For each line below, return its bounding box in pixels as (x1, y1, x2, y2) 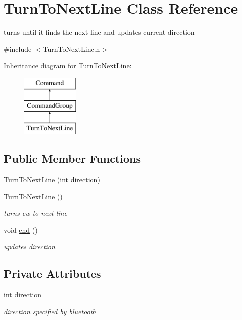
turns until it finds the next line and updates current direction (4, 27, 195, 37)
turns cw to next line (4, 208, 67, 218)
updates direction (4, 241, 55, 252)
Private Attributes (4, 266, 101, 281)
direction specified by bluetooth (4, 306, 96, 316)
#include (4, 43, 32, 54)
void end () (4, 224, 38, 235)
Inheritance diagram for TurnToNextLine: (4, 60, 132, 71)
